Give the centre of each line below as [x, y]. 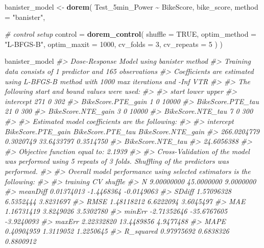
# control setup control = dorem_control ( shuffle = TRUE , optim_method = [130, 34]
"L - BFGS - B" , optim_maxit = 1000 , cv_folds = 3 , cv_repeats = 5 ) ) [114, 44]
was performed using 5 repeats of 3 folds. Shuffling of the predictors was [117, 161]
